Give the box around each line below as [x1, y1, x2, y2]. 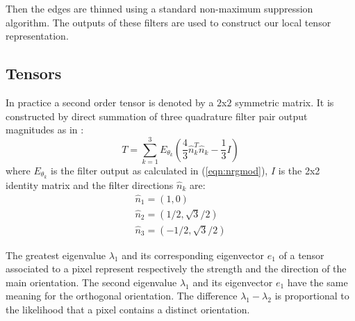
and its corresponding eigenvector [122, 247, 264, 262]
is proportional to [274, 288, 349, 303]
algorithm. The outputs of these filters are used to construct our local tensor [6, 15, 331, 29]
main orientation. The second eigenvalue [6, 274, 177, 289]
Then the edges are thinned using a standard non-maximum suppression [6, 1, 313, 15]
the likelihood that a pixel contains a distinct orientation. [6, 302, 250, 317]
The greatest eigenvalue [6, 247, 106, 262]
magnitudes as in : [6, 122, 84, 137]
